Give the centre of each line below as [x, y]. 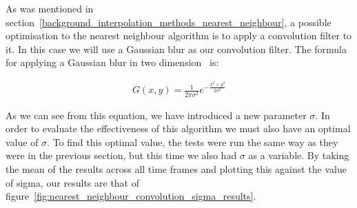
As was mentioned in [50, 8]
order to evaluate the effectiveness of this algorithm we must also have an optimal [178, 128]
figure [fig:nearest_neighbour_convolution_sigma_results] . [131, 196]
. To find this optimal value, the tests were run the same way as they [193, 142]
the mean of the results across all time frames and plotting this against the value [176, 168]
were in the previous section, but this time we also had [121, 155]
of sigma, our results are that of [73, 182]
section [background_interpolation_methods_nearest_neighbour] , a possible [169, 22]
